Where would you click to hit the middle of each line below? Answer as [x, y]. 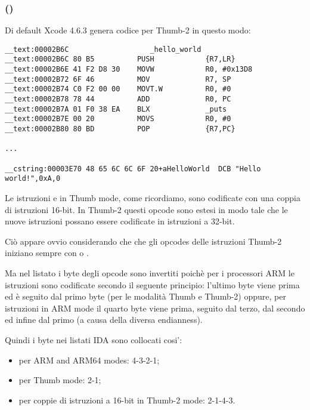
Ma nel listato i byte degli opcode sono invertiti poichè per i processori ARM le [150, 272]
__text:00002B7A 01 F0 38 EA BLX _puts [116, 109]
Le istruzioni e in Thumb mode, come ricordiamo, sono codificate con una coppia [153, 198]
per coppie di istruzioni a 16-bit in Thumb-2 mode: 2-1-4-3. [127, 400]
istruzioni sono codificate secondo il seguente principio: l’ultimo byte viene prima [152, 284]
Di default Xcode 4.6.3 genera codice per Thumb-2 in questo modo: [128, 30]
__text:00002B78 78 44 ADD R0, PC [118, 99]
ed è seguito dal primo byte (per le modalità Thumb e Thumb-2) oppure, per [145, 296]
